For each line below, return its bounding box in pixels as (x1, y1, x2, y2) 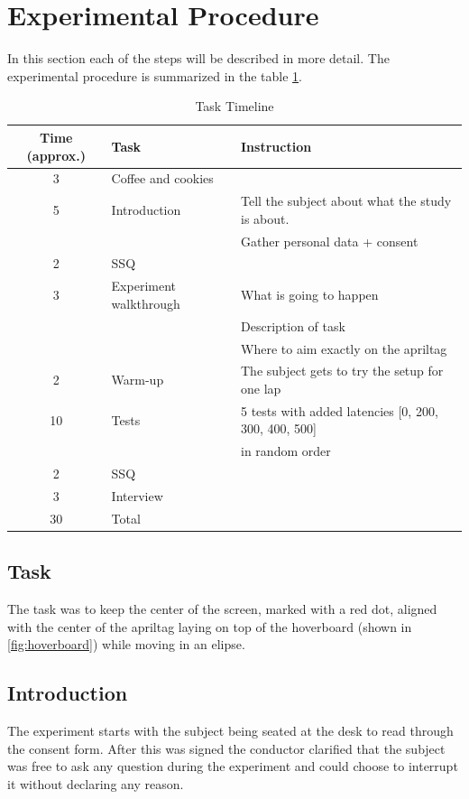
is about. (241, 209, 290, 228)
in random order (241, 441, 331, 460)
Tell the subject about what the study (241, 191, 452, 210)
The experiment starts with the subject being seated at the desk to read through (7, 721, 454, 740)
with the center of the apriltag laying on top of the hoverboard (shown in (7, 617, 412, 636)
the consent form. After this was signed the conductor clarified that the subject (7, 739, 446, 757)
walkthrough (111, 293, 180, 312)
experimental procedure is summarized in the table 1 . (7, 66, 302, 85)
